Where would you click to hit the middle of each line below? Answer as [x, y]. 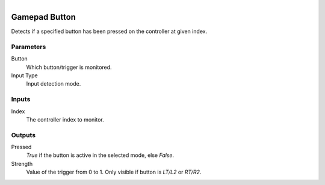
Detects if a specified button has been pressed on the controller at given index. [109, 31]
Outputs [23, 135]
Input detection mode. [54, 84]
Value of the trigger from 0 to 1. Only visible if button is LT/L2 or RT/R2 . [114, 172]
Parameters [29, 47]
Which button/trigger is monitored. [69, 67]
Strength [22, 163]
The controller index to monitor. [65, 119]
